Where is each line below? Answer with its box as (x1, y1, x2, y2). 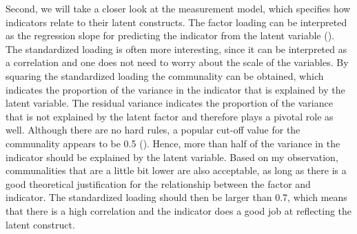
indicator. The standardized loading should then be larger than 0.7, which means (6, 190, 347, 204)
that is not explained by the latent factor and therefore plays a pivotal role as (6, 109, 334, 123)
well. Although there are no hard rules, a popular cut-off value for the (6, 123, 300, 137)
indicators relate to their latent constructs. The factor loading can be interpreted (6, 14, 347, 29)
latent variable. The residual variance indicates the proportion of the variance (6, 96, 333, 110)
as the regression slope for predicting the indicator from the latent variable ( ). (6, 28, 334, 43)
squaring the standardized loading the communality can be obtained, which (6, 68, 324, 83)
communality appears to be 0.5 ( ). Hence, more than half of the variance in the (6, 136, 340, 150)
